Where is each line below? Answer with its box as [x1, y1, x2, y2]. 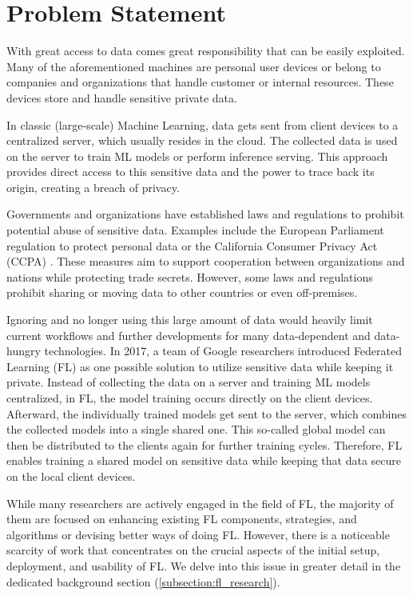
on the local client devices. [6, 467, 136, 484]
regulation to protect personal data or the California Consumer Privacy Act [6, 237, 378, 254]
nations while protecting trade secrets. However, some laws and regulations [6, 268, 373, 285]
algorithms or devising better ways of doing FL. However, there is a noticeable [6, 526, 390, 542]
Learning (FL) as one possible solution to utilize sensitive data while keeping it [6, 358, 394, 374]
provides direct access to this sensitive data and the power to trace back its [6, 163, 375, 180]
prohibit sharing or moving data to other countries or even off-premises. [6, 284, 358, 301]
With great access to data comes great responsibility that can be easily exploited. [6, 42, 405, 59]
